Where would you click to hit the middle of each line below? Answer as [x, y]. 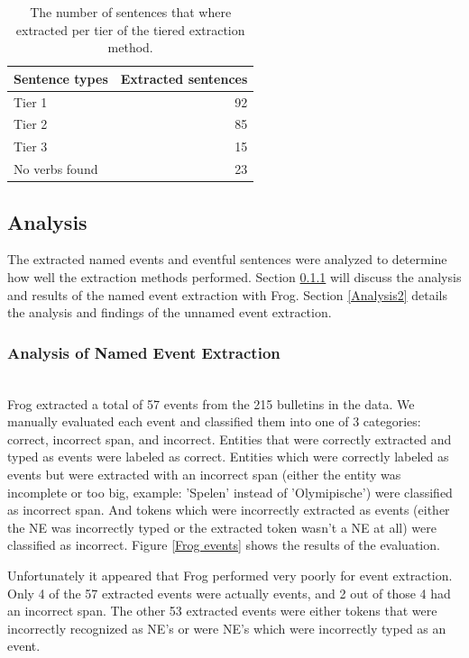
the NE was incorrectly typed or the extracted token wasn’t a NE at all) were [222, 527]
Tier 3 [31, 146]
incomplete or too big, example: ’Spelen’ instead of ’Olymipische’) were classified [230, 492]
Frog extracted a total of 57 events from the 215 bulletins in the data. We [211, 403]
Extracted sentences [184, 78]
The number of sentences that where [131, 12]
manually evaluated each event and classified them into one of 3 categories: [214, 421]
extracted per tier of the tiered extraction [130, 29]
